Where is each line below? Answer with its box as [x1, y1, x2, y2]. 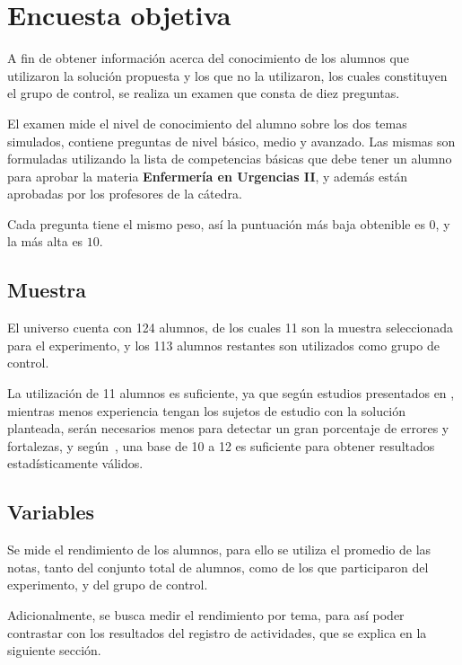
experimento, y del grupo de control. [7, 575, 208, 594]
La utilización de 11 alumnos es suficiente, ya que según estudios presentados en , [7, 384, 455, 403]
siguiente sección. [7, 641, 101, 660]
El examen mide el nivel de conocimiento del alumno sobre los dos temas [7, 113, 407, 132]
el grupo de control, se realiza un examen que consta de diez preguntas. [7, 84, 400, 102]
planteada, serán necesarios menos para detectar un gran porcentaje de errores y [7, 419, 449, 438]
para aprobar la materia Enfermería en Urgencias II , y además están [7, 166, 407, 185]
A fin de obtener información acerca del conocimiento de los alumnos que [7, 49, 409, 67]
